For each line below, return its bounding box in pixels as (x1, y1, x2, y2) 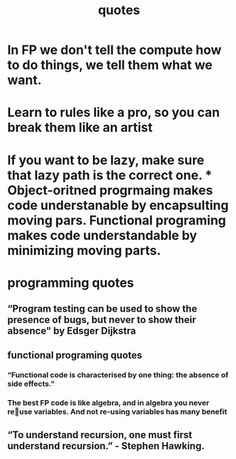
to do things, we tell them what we (7, 57, 213, 73)
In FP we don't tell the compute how (7, 42, 222, 58)
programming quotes (7, 275, 135, 290)
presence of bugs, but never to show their (7, 314, 196, 326)
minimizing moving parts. (7, 242, 162, 259)
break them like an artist (7, 120, 153, 136)
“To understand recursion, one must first (7, 429, 193, 441)
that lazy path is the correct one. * (7, 167, 213, 183)
